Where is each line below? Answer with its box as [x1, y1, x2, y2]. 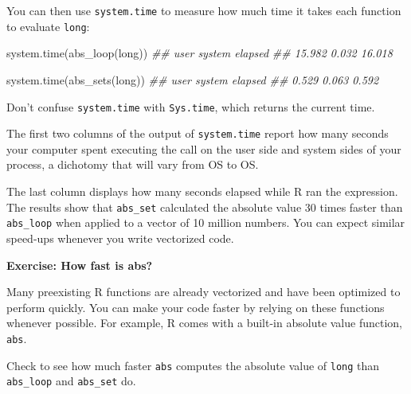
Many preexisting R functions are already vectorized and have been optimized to [6, 283, 401, 300]
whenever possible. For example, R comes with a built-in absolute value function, [6, 314, 402, 331]
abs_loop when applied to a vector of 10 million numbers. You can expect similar [6, 214, 405, 231]
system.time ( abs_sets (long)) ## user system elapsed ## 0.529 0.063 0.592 [6, 71, 379, 88]
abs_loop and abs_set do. [6, 373, 136, 389]
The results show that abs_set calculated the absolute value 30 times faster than [6, 198, 403, 215]
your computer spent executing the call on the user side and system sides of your [6, 140, 401, 157]
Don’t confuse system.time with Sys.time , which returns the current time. [6, 98, 375, 115]
